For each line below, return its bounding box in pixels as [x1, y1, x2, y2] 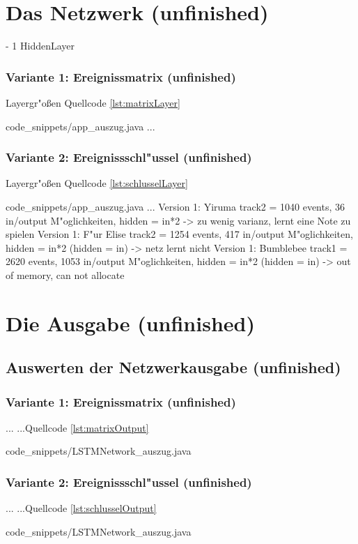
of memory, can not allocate [6, 267, 125, 282]
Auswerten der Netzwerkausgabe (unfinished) [6, 356, 341, 378]
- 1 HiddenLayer [6, 38, 75, 53]
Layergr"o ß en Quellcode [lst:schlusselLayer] [6, 176, 188, 190]
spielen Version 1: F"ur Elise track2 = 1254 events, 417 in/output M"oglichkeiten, [6, 227, 353, 241]
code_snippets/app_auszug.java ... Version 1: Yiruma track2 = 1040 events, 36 [6, 199, 345, 213]
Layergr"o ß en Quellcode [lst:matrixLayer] [6, 95, 180, 109]
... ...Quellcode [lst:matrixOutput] [6, 420, 149, 435]
